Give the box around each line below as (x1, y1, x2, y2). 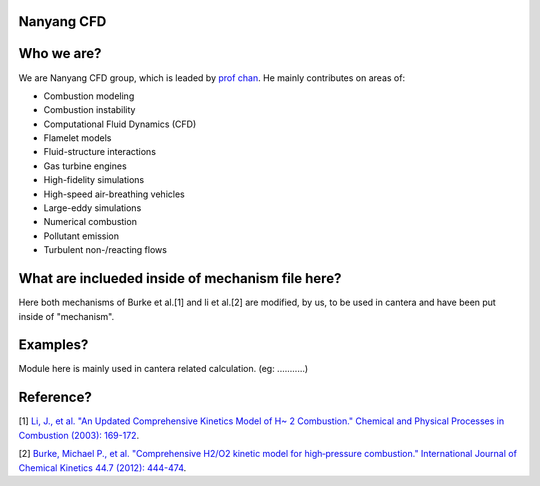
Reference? (18, 389, 92, 406)
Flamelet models (43, 132, 112, 144)
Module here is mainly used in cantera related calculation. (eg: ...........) (18, 363, 309, 375)
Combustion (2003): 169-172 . (18, 429, 140, 441)
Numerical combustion (43, 216, 137, 228)
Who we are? (18, 45, 102, 62)
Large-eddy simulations (43, 202, 142, 214)
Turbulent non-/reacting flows (43, 244, 167, 256)
